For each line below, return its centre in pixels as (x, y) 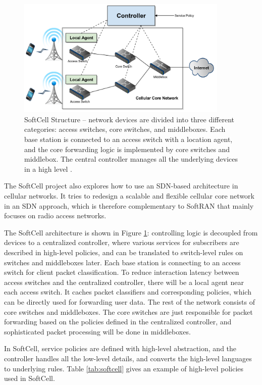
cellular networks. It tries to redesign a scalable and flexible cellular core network (129, 196)
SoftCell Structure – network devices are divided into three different (129, 119)
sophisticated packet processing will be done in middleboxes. (97, 331)
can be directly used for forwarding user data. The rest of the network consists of (129, 301)
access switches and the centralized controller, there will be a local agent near (124, 282)
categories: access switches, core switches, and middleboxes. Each (125, 129)
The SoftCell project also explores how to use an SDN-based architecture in (121, 186)
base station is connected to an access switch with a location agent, (128, 139)
